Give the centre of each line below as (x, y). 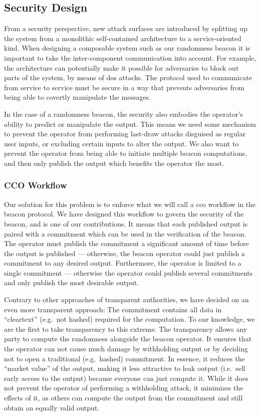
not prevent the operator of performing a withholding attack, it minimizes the (124, 388)
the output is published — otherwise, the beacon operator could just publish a (124, 253)
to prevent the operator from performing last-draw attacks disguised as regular (125, 134)
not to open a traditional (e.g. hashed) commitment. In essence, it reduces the (124, 358)
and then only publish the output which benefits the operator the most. (114, 163)
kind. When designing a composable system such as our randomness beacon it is (127, 48)
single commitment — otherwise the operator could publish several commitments (128, 272)
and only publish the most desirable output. (72, 282)
